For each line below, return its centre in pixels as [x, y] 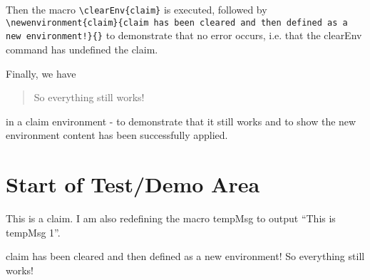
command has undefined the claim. [82, 49]
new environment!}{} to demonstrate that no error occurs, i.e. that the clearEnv [184, 35]
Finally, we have [41, 73]
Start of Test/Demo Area [133, 184]
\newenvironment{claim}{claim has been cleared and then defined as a [177, 22]
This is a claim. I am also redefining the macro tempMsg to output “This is [171, 218]
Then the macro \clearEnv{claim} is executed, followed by [137, 9]
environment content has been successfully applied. [117, 135]
